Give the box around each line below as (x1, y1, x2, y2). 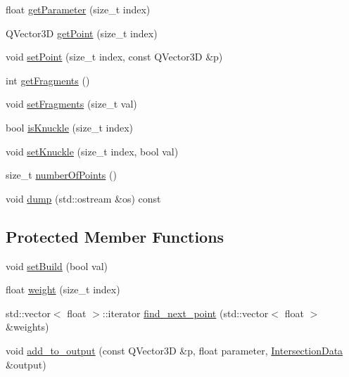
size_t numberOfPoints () (6, 167, 117, 182)
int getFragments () (6, 72, 90, 87)
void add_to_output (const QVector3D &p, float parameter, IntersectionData (6, 343, 343, 357)
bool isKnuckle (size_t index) (6, 120, 134, 134)
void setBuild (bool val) (6, 258, 108, 273)
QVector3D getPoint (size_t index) (6, 25, 158, 40)
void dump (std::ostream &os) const (6, 191, 161, 205)
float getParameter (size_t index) (6, 2, 151, 16)
